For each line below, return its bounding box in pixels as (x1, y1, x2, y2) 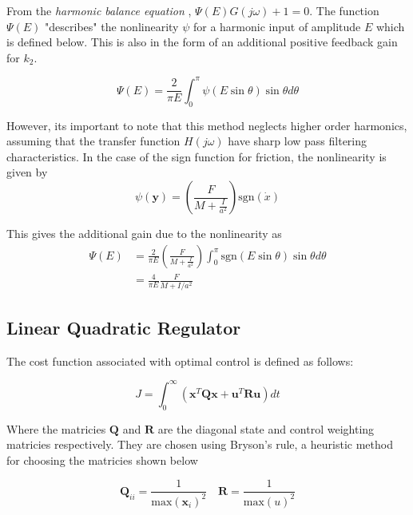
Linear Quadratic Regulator (6, 315, 241, 339)
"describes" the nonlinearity (45, 18, 179, 34)
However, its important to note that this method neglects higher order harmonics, (6, 117, 407, 133)
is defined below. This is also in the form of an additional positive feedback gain (6, 34, 398, 50)
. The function (309, 2, 379, 18)
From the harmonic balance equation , (6, 2, 192, 18)
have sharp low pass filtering (228, 133, 367, 149)
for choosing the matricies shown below (6, 451, 198, 468)
